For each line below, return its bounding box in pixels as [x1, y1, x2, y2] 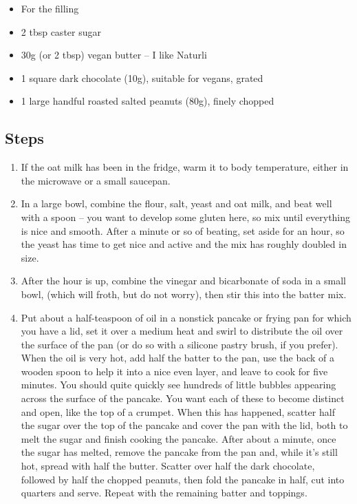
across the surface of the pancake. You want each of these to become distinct [21, 391, 345, 406]
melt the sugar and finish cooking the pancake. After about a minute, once [21, 431, 336, 445]
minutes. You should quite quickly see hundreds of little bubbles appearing [21, 377, 336, 392]
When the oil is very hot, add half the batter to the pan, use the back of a [21, 350, 335, 365]
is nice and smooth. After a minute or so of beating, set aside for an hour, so [21, 223, 345, 238]
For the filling [21, 1, 79, 15]
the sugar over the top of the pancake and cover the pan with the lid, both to [21, 418, 348, 432]
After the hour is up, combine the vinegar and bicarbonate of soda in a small [21, 273, 346, 288]
